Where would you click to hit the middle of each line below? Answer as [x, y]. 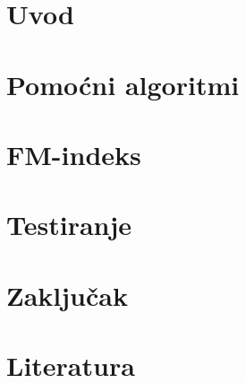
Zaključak [67, 295]
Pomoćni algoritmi [123, 84]
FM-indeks [74, 154]
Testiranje [69, 225]
